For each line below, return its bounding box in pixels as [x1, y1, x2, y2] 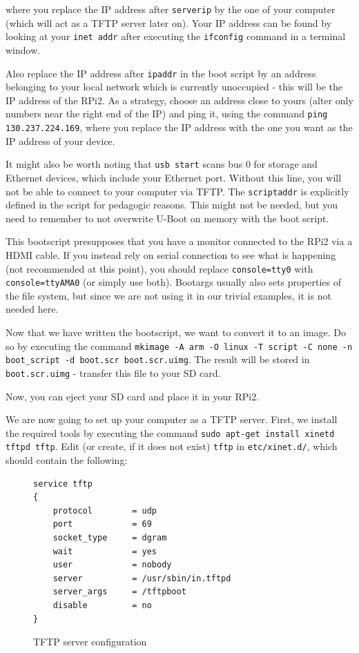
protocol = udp [52, 505, 157, 516]
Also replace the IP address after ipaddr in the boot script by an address [6, 66, 316, 80]
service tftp [33, 478, 93, 489]
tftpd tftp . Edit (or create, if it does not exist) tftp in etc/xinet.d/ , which [6, 439, 338, 454]
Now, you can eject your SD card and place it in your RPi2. [6, 389, 260, 403]
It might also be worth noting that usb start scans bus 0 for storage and [6, 157, 318, 171]
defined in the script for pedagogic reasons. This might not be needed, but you [6, 197, 338, 212]
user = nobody [52, 560, 172, 570]
